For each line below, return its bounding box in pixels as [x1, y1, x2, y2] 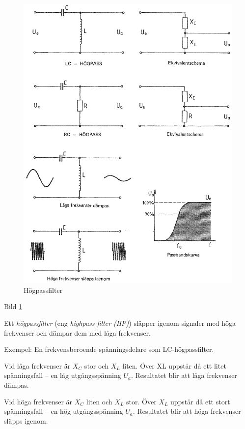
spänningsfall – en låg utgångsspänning [4, 370, 121, 380]
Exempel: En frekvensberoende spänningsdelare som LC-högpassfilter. [4, 344, 214, 354]
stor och [84, 360, 109, 371]
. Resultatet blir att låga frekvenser [131, 370, 237, 380]
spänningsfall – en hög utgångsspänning [4, 406, 123, 416]
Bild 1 [4, 301, 23, 312]
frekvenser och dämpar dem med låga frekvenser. [4, 327, 151, 338]
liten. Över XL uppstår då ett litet [122, 360, 226, 371]
